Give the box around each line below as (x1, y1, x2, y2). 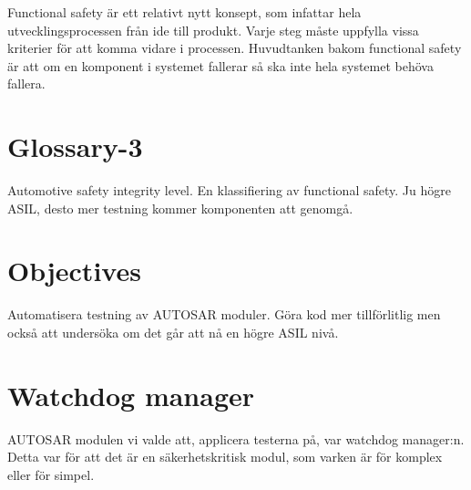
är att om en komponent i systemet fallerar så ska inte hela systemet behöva (7, 56, 434, 75)
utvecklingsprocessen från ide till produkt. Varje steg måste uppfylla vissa (7, 20, 419, 39)
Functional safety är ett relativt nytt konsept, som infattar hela (7, 3, 362, 21)
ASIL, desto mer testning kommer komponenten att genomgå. (7, 198, 353, 217)
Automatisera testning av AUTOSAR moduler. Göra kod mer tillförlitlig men (7, 305, 441, 324)
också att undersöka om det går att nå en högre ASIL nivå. (7, 323, 339, 341)
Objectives (7, 252, 141, 289)
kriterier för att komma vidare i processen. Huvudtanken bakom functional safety (7, 38, 462, 57)
